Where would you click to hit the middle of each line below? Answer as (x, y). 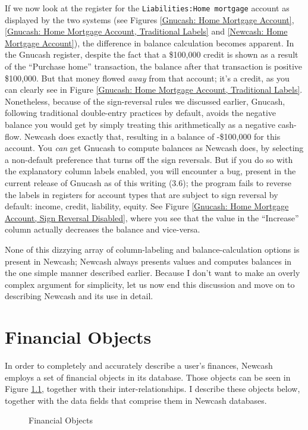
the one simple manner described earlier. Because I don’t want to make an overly (153, 273)
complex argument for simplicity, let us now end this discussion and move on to (150, 284)
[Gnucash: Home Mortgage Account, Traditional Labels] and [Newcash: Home (146, 31)
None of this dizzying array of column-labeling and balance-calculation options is (152, 249)
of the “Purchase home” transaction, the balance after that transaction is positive (154, 66)
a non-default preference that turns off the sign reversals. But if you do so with (149, 159)
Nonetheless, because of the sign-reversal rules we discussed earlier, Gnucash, (145, 101)
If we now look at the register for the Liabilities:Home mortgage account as (147, 8)
